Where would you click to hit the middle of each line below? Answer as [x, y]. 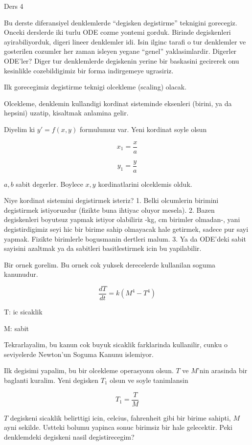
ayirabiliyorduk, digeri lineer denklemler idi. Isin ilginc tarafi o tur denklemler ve [125, 41]
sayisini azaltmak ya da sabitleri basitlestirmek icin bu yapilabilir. [103, 248]
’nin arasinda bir [222, 370]
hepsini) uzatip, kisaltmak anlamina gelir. [66, 113]
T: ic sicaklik [23, 312]
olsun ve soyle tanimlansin [149, 380]
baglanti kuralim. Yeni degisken [51, 380]
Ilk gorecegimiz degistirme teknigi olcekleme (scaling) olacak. [95, 87]
